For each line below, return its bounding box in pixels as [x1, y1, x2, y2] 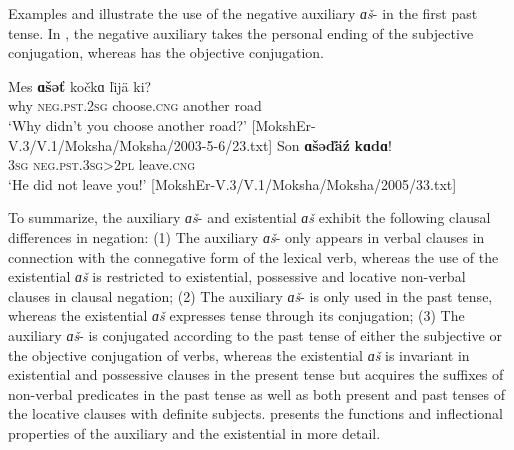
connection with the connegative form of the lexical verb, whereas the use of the [8, 246, 499, 267]
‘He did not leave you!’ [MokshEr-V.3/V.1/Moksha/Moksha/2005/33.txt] [8, 173, 457, 194]
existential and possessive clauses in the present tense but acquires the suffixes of [8, 364, 504, 385]
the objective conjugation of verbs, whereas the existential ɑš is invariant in [8, 344, 470, 365]
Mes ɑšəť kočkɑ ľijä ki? [8, 75, 152, 96]
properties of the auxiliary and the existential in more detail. [8, 422, 381, 443]
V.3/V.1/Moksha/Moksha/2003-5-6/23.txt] [8, 134, 273, 155]
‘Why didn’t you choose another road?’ [8, 114, 247, 135]
